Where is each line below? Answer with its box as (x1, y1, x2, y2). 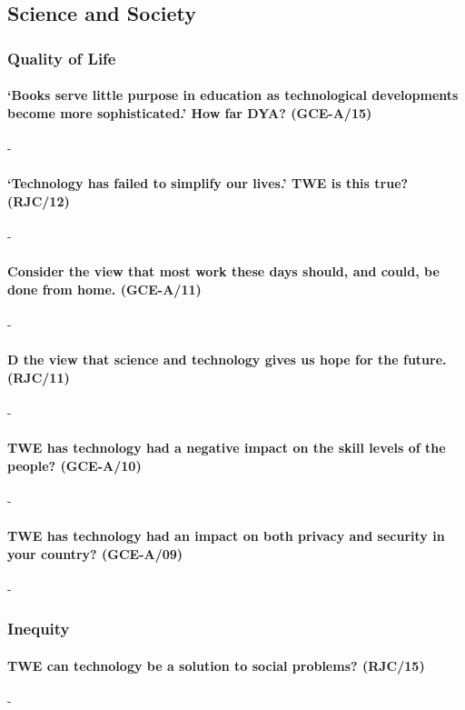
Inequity (7, 617, 70, 640)
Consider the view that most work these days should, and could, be (7, 262, 440, 281)
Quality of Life (7, 46, 116, 69)
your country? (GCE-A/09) (7, 544, 183, 563)
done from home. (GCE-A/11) (7, 279, 202, 298)
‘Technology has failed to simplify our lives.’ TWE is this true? (7, 174, 409, 193)
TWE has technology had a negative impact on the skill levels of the (7, 438, 446, 457)
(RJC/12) (7, 191, 70, 210)
